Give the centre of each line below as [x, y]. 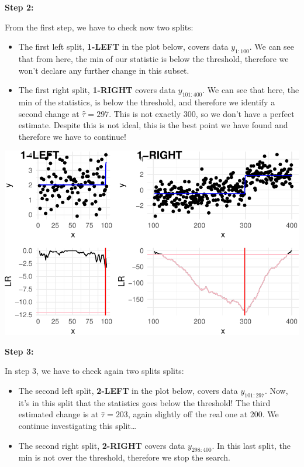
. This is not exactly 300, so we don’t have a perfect [202, 113]
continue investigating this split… [77, 426]
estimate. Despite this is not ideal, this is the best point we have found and [153, 125]
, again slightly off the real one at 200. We [203, 414]
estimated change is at [58, 414]
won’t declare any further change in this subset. [104, 70]
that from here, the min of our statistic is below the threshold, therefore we [153, 58]
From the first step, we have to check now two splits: [99, 27]
